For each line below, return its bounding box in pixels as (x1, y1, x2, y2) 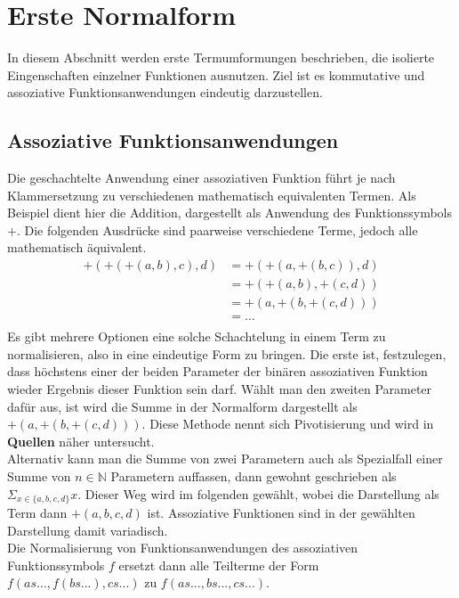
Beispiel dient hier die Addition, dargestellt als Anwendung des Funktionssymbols (7, 203, 452, 222)
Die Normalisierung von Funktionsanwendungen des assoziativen (7, 538, 358, 557)
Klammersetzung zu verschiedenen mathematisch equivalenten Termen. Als (7, 185, 416, 204)
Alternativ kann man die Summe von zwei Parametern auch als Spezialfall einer (7, 449, 443, 468)
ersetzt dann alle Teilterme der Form (118, 555, 319, 574)
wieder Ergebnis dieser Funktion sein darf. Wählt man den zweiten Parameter (7, 380, 432, 398)
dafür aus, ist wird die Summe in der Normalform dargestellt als (7, 397, 358, 415)
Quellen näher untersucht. (7, 431, 155, 450)
